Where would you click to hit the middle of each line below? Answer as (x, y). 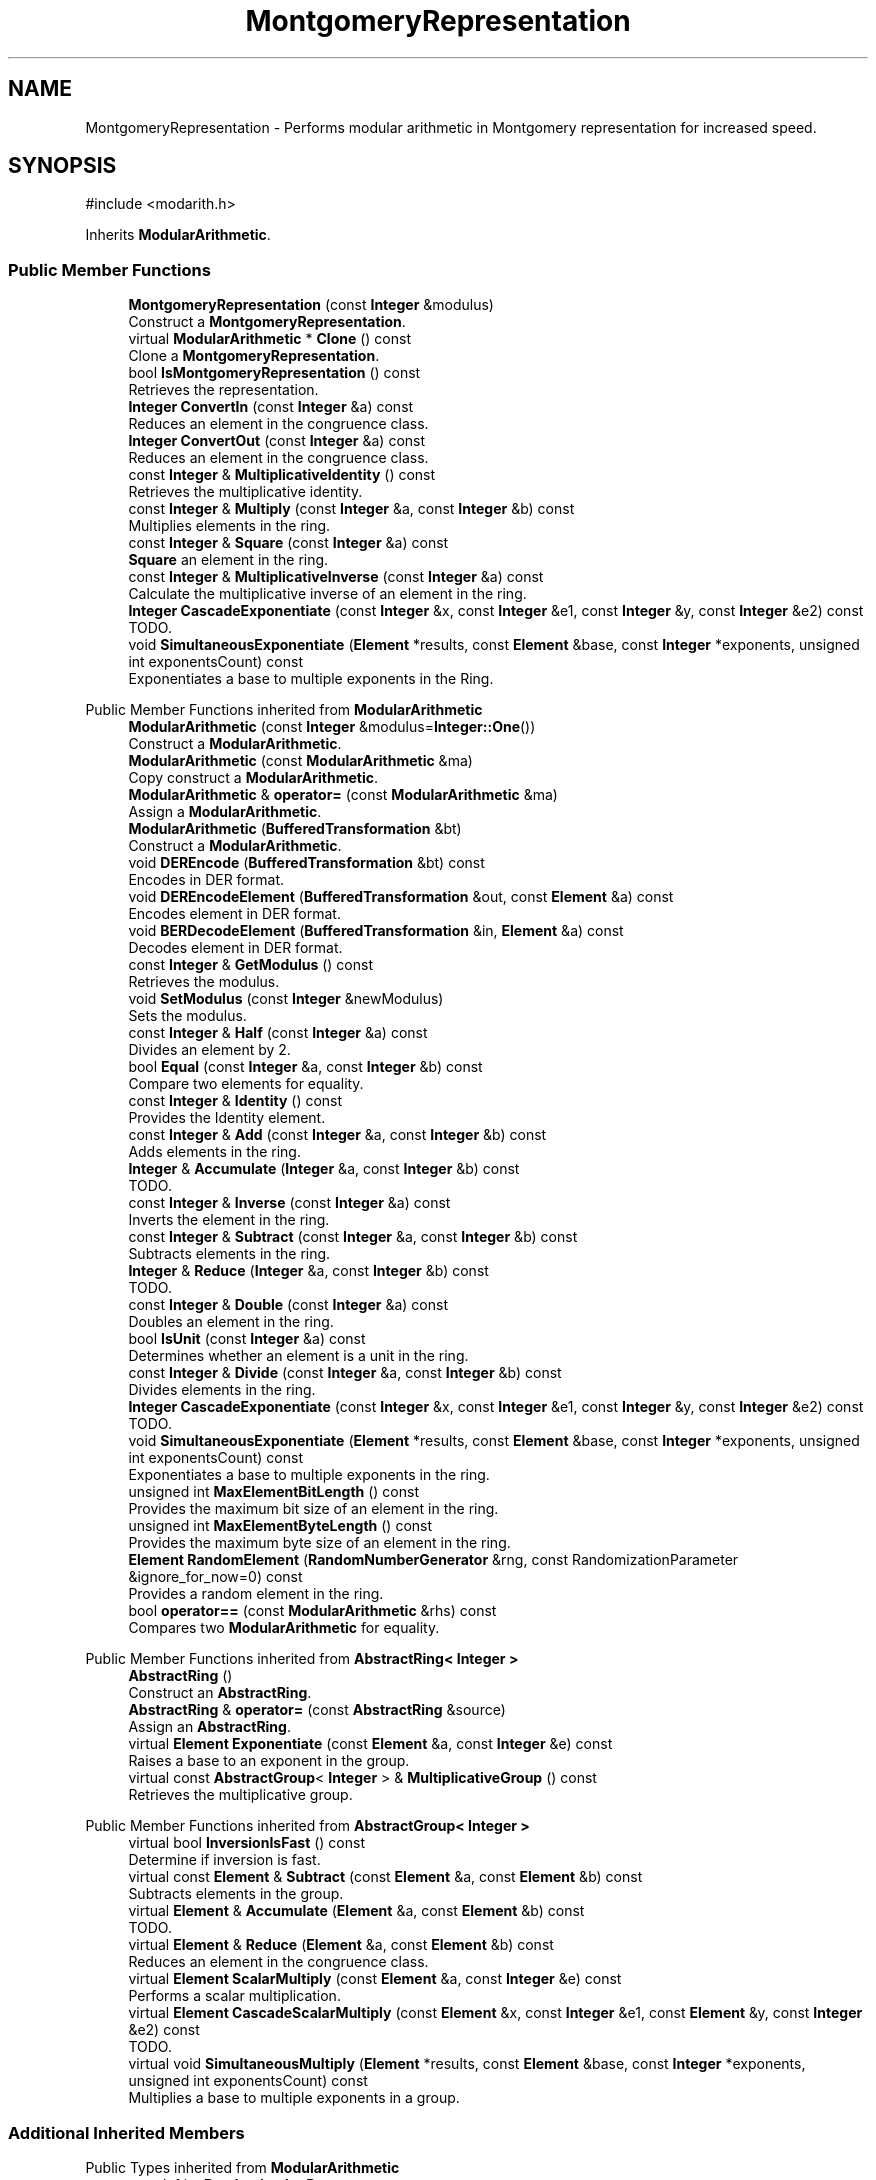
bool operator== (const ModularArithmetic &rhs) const (312, 1611)
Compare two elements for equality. (246, 1084)
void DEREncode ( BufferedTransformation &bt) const (306, 863)
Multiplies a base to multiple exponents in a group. (294, 2098)
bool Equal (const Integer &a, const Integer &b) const (305, 1067)
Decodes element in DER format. (235, 948)
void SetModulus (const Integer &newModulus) (286, 999)
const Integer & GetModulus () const (251, 965)
